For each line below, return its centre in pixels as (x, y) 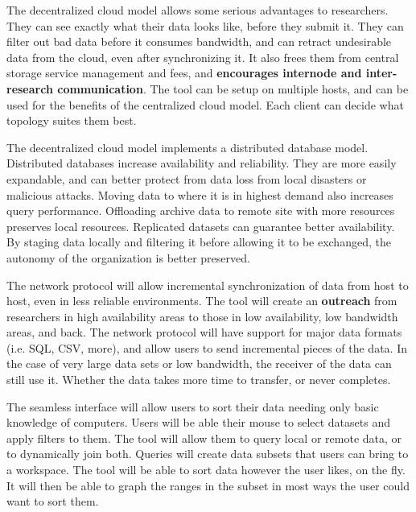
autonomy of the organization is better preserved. (128, 257)
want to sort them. (53, 501)
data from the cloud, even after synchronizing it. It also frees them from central (203, 57)
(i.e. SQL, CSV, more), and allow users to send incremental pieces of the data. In (207, 347)
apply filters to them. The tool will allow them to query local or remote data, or (204, 438)
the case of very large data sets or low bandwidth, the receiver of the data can (199, 363)
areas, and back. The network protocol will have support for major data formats (204, 332)
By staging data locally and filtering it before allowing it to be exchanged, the (199, 242)
